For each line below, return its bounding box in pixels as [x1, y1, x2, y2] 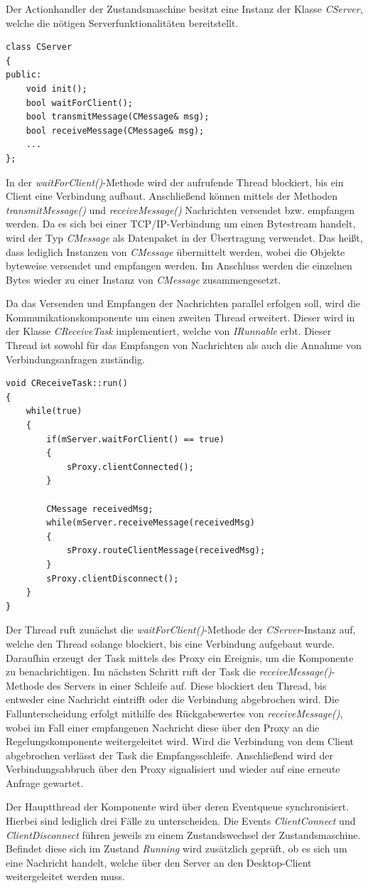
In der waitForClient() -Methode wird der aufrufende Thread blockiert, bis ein [6, 174, 344, 189]
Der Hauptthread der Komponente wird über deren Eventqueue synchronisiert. [6, 799, 350, 814]
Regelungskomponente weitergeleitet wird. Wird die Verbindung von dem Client [6, 734, 355, 749]
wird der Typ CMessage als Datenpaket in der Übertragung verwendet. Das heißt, [6, 230, 363, 245]
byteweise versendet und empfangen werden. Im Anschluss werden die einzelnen [6, 258, 352, 273]
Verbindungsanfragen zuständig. [6, 351, 145, 366]
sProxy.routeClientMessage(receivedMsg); [66, 545, 266, 556]
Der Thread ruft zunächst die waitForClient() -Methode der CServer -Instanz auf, [6, 622, 356, 637]
